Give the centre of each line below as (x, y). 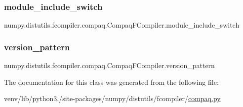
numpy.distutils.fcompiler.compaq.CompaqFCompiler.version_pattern (109, 65)
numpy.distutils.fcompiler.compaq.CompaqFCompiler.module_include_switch (122, 25)
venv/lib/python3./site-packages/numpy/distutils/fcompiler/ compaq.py (112, 98)
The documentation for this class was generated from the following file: (111, 82)
